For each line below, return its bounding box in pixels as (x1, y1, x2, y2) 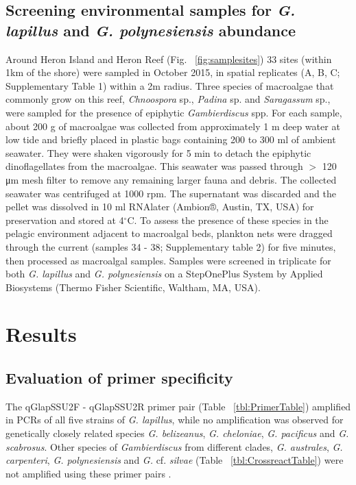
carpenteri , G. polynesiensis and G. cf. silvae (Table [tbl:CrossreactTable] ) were (5, 453, 344, 467)
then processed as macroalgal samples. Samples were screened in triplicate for (5, 253, 331, 267)
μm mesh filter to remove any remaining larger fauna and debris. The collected (5, 172, 337, 186)
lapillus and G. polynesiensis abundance (5, 19, 296, 40)
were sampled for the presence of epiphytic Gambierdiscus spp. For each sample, (5, 105, 342, 119)
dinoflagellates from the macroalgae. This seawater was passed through (5, 159, 303, 173)
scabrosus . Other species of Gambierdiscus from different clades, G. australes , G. (5, 439, 343, 453)
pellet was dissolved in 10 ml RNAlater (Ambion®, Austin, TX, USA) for (5, 199, 314, 214)
